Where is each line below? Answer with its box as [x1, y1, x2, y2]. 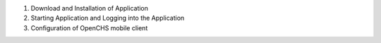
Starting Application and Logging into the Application [30, 14, 185, 23]
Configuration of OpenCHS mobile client [30, 23, 148, 32]
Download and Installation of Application [30, 4, 148, 12]
